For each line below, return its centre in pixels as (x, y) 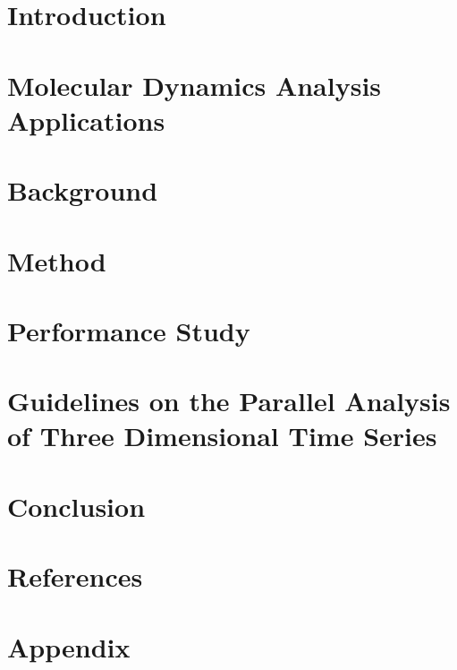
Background (83, 190)
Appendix (69, 646)
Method (57, 260)
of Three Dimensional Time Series (222, 436)
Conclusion (76, 506)
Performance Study (129, 330)
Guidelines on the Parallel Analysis (229, 401)
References (75, 576)
